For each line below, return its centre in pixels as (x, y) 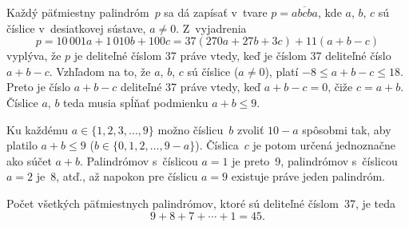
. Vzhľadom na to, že (100, 71)
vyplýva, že (34, 56)
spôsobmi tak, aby (347, 129)
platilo (22, 145)
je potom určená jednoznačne (324, 145)
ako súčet (29, 160)
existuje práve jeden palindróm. (308, 176)
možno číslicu (191, 129)
